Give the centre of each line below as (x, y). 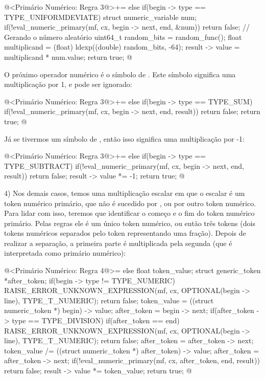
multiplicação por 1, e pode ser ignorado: (68, 84)
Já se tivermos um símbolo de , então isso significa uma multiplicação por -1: (124, 138)
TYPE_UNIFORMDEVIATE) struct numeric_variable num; (100, 17)
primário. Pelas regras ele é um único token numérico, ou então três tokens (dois (130, 223)
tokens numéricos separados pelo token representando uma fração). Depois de (125, 233)
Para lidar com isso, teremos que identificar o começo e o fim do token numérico (129, 213)
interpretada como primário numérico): (65, 253)
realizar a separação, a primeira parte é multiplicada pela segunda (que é (118, 243)
